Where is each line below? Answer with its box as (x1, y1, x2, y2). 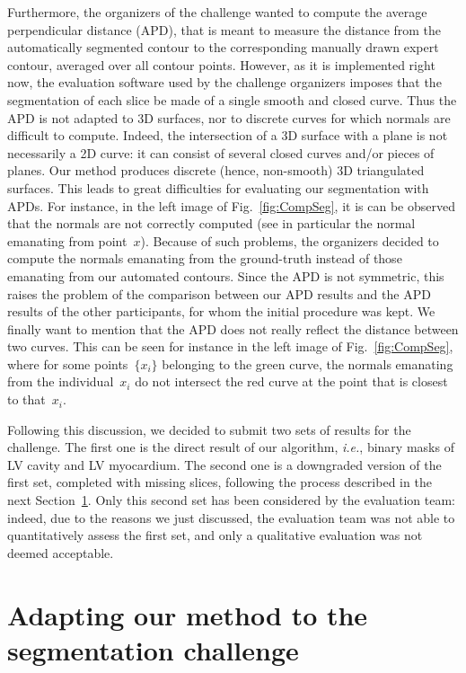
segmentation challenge (7, 631, 299, 668)
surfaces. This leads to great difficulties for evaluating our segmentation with (7, 178, 429, 197)
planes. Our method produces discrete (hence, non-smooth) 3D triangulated (7, 161, 425, 180)
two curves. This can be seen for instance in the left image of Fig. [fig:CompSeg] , (7, 337, 453, 356)
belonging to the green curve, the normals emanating (162, 354, 453, 373)
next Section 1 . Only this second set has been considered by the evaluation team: (7, 491, 455, 509)
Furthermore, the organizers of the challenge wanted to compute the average (7, 3, 427, 21)
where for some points (7, 354, 128, 373)
